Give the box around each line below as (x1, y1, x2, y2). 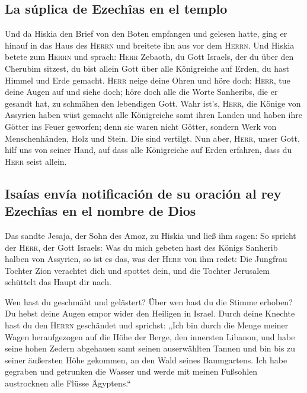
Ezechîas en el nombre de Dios (5, 202, 196, 220)
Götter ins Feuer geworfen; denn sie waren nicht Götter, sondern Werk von (5, 120, 277, 132)
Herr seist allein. (5, 155, 67, 167)
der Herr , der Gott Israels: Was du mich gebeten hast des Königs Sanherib (5, 241, 278, 253)
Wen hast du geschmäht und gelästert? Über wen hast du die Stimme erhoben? (5, 295, 293, 308)
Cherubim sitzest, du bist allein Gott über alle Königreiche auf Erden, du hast (5, 62, 289, 74)
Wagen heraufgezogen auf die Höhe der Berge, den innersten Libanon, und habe (5, 330, 295, 343)
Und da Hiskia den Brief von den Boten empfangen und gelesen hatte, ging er (5, 27, 287, 40)
